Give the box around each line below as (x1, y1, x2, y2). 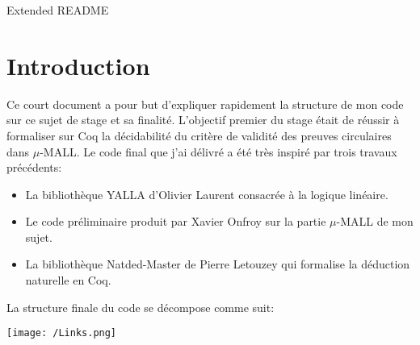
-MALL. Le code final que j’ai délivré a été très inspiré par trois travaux (40, 143, 397, 160)
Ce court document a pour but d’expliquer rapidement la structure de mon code (6, 95, 404, 112)
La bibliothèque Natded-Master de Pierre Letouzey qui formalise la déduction (25, 256, 410, 272)
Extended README (6, 2, 109, 18)
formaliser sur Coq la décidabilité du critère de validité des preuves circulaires (6, 127, 392, 143)
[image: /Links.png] (6, 327, 117, 339)
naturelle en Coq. (25, 272, 111, 289)
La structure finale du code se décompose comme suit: (6, 298, 275, 315)
